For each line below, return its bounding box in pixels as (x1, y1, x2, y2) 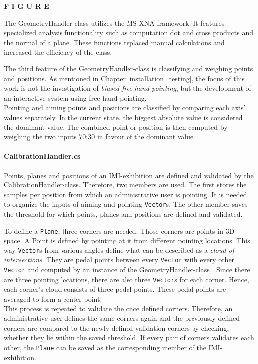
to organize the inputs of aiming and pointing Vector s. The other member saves (4, 199, 248, 209)
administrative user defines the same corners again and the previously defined (4, 313, 240, 323)
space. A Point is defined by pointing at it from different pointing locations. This (4, 235, 250, 245)
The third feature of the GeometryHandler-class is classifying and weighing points (4, 63, 253, 73)
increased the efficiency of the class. (4, 47, 112, 57)
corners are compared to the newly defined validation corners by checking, (4, 322, 229, 333)
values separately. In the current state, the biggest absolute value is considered (4, 112, 243, 122)
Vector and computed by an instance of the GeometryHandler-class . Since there (4, 264, 250, 275)
